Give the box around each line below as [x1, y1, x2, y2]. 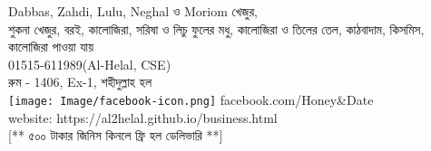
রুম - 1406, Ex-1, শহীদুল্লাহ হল [8, 72, 152, 91]
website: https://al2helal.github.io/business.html [8, 108, 278, 127]
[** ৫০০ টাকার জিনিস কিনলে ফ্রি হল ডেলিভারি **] [8, 126, 223, 145]
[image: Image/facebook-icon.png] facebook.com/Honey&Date [8, 90, 374, 109]
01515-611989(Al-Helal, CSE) [8, 54, 171, 73]
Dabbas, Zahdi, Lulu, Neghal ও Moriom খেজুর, [8, 2, 258, 20]
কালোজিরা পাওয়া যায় [8, 37, 93, 56]
